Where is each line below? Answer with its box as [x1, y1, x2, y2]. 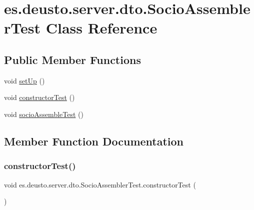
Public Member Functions [4, 51, 141, 67]
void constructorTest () [4, 92, 75, 102]
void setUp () [4, 75, 45, 85]
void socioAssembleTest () [4, 108, 83, 119]
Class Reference [45, 17, 157, 38]
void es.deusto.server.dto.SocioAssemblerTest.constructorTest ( [4, 179, 196, 189]
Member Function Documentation [4, 133, 184, 148]
